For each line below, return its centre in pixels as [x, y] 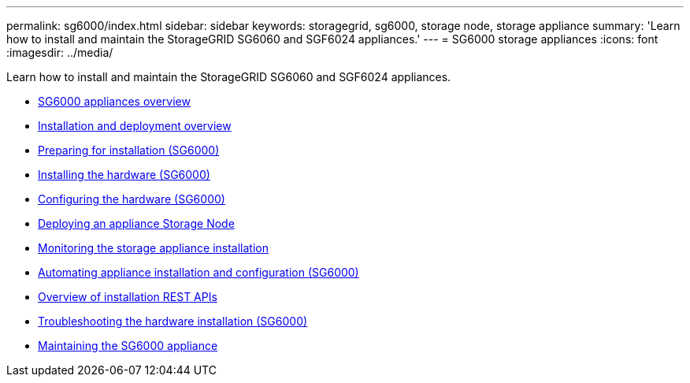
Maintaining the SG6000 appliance [128, 346]
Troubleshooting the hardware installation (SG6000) [173, 321]
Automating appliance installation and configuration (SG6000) [198, 272]
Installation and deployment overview [135, 126]
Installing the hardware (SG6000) [124, 175]
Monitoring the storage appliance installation [153, 248]
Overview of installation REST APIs [128, 297]
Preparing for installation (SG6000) [129, 150]
